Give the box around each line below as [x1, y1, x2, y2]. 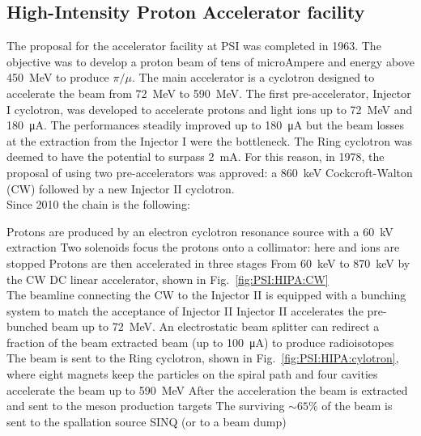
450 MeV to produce [6, 69, 109, 86]
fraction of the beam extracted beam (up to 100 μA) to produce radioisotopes [6, 333, 394, 350]
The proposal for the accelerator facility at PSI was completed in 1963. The [6, 37, 381, 54]
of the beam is [321, 397, 393, 414]
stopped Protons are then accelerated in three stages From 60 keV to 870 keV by [6, 254, 410, 271]
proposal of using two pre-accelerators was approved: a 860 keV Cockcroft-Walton [6, 163, 413, 180]
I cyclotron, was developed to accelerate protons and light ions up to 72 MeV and [6, 100, 413, 117]
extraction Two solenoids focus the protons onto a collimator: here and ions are [6, 239, 400, 256]
